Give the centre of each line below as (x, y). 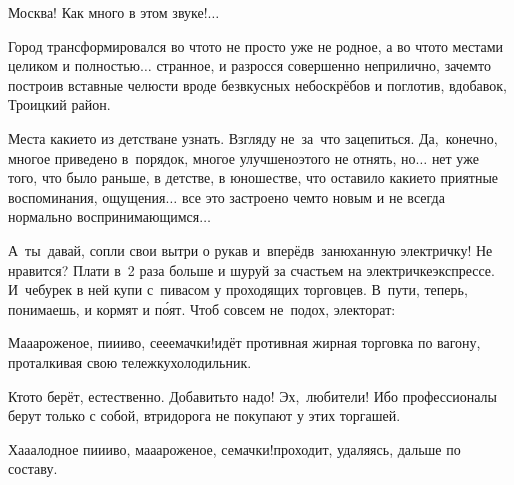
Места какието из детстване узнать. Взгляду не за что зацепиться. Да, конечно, (253, 137)
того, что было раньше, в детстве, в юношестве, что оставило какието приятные (253, 177)
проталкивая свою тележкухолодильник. (130, 361)
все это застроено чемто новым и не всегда (313, 196)
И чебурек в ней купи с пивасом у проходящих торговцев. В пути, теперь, (238, 289)
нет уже (455, 157)
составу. (33, 468)
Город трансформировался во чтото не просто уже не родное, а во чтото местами (256, 45)
